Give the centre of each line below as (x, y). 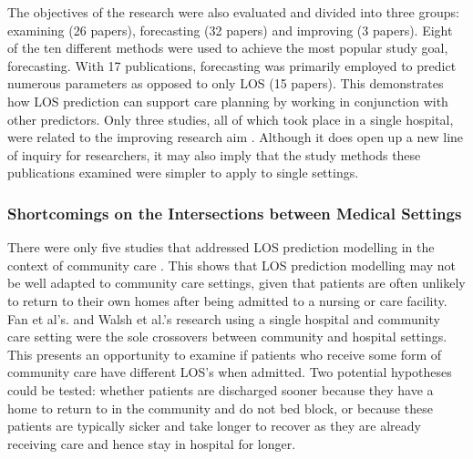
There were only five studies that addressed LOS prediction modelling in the (221, 247)
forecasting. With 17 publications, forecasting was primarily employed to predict (232, 65)
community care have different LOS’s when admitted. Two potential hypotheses (230, 372)
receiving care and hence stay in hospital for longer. (152, 443)
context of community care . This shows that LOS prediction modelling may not (232, 265)
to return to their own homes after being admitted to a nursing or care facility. (227, 300)
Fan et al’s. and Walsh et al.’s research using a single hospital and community (224, 318)
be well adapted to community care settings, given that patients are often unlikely (236, 283)
